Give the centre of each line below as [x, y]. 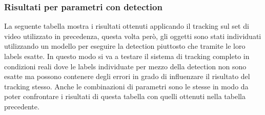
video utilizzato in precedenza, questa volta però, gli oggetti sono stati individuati [133, 36]
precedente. [22, 106]
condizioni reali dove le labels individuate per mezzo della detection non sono [125, 66]
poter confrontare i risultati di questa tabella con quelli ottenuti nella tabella [125, 96]
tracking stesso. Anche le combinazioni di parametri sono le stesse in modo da [126, 86]
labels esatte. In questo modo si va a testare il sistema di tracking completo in [127, 56]
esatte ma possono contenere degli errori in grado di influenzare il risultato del [127, 76]
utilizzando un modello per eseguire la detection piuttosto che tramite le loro [125, 46]
